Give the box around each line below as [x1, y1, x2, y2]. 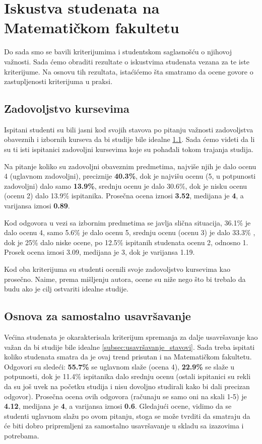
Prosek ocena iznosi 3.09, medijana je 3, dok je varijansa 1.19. [4, 247, 195, 257]
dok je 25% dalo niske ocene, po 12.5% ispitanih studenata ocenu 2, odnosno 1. [4, 237, 248, 247]
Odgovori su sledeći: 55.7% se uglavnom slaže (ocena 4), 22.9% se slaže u [4, 361, 235, 372]
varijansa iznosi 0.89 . [4, 200, 70, 211]
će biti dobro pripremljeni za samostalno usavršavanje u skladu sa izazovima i [4, 420, 244, 431]
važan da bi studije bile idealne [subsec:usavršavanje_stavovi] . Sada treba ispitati [4, 341, 255, 352]
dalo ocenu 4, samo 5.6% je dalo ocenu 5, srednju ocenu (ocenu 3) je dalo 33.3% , [4, 227, 255, 238]
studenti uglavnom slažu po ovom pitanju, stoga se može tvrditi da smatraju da [4, 410, 250, 421]
